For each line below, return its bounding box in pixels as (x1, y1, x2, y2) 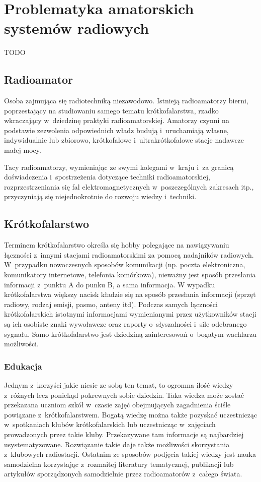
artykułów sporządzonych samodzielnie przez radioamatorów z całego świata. (4, 468, 242, 479)
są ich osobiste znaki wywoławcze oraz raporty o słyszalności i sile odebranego (4, 319, 247, 329)
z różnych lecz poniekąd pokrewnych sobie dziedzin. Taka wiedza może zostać (4, 389, 244, 400)
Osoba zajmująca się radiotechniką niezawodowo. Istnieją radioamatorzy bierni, (4, 95, 248, 106)
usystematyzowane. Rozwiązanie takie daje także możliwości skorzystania (4, 439, 230, 449)
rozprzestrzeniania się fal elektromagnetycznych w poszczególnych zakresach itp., (4, 181, 254, 192)
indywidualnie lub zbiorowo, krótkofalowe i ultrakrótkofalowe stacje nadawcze (4, 135, 244, 145)
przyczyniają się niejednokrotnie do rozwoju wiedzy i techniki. (4, 191, 197, 202)
